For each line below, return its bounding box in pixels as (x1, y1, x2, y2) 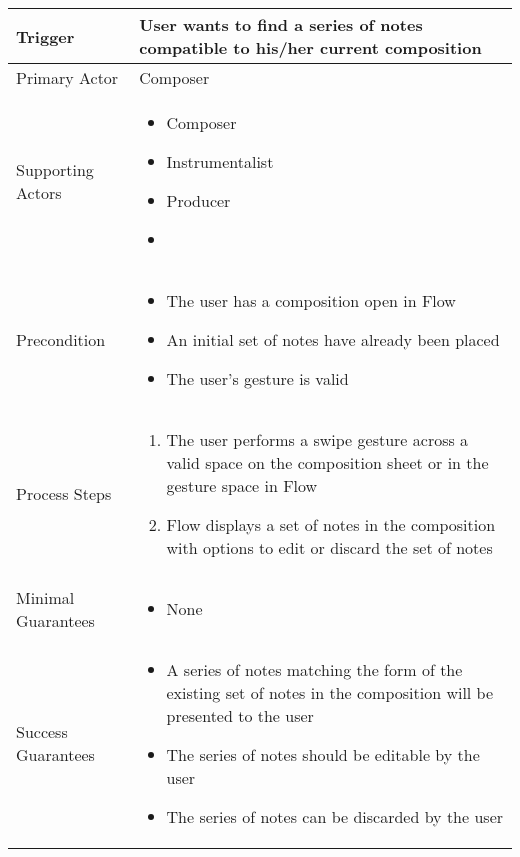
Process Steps (16, 482, 112, 505)
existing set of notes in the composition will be (166, 681, 494, 704)
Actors (16, 181, 62, 204)
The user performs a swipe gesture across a (166, 428, 469, 451)
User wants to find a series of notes (139, 13, 423, 36)
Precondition (16, 328, 106, 351)
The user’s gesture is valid (166, 367, 349, 390)
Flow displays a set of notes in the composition (166, 513, 496, 536)
